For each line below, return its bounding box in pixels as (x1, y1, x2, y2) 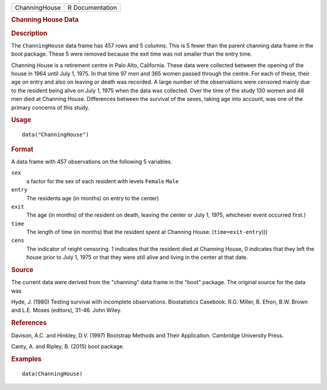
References (11, 319, 47, 327)
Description (11, 29, 48, 37)
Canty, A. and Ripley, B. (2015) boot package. (11, 342, 124, 350)
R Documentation (67, 4, 117, 11)
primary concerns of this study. (11, 103, 90, 111)
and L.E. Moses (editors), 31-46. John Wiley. (11, 307, 122, 314)
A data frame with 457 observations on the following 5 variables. (11, 158, 173, 165)
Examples (11, 354, 42, 363)
